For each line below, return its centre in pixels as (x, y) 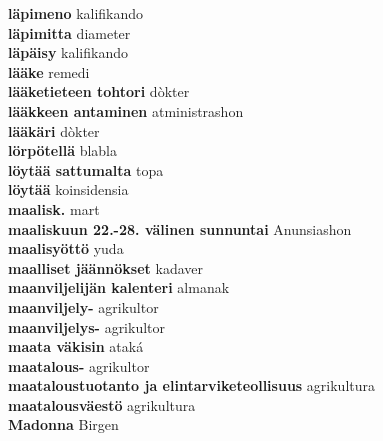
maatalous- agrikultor (79, 365)
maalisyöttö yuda (66, 248)
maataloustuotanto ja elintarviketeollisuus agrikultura (192, 385)
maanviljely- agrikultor (83, 306)
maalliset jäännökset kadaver (105, 267)
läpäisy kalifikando (68, 52)
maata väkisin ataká (76, 346)
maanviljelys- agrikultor (87, 326)
